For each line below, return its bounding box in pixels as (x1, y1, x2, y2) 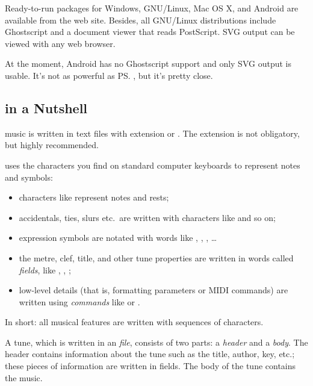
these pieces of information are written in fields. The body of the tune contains (5, 360, 296, 372)
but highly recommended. (5, 139, 99, 151)
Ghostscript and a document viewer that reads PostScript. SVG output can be (5, 25, 295, 38)
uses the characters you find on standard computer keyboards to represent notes (5, 158, 300, 171)
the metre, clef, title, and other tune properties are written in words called (19, 251, 294, 264)
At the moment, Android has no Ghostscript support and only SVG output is (5, 57, 291, 70)
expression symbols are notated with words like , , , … (19, 231, 217, 244)
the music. (5, 371, 43, 384)
